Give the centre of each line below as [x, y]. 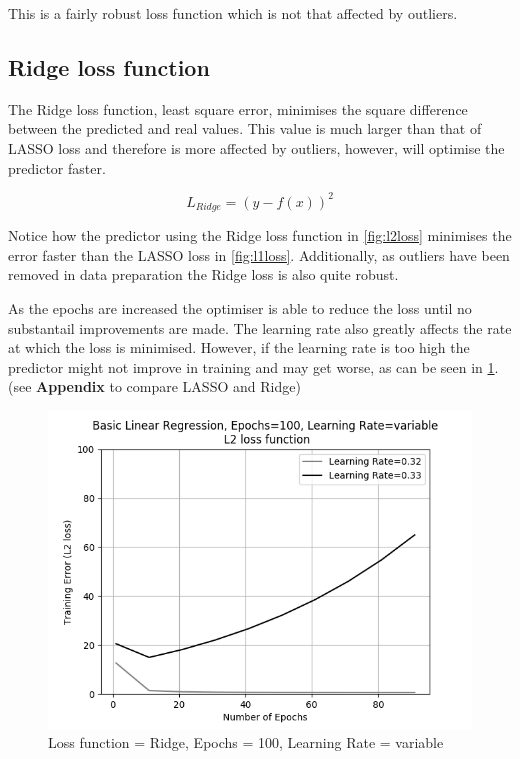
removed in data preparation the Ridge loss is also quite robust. [203, 274]
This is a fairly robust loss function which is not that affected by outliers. [233, 13]
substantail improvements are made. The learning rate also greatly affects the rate [260, 327]
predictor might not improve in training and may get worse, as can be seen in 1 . [253, 366]
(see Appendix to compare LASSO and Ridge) [154, 386]
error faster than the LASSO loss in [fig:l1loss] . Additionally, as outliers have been [259, 254]
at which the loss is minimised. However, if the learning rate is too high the [239, 347]
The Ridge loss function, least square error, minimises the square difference [238, 108]
